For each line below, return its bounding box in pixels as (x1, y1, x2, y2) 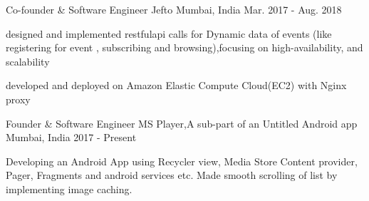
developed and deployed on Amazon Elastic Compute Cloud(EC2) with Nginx (6, 78, 347, 93)
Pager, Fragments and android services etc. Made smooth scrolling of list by (6, 167, 338, 182)
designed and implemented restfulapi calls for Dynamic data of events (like (6, 26, 332, 41)
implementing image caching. (6, 181, 132, 196)
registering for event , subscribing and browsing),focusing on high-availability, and (6, 40, 363, 55)
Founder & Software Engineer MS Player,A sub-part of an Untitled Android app (6, 115, 358, 130)
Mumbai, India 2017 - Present (6, 130, 137, 145)
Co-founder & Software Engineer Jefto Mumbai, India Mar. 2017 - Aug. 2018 (6, 2, 342, 16)
